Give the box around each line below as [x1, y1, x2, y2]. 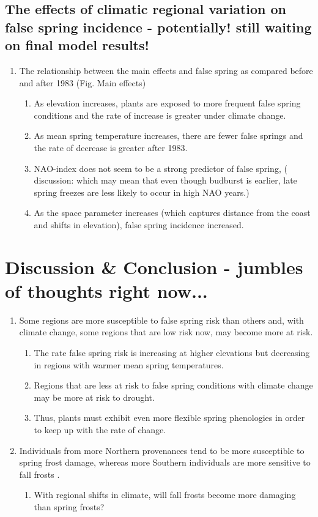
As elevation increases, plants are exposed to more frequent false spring [34, 97, 301, 110]
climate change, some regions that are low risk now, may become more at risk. [19, 325, 313, 338]
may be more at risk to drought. [34, 390, 155, 403]
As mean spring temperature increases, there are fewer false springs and [34, 129, 303, 142]
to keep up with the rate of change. [34, 423, 166, 436]
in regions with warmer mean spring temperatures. [34, 358, 224, 371]
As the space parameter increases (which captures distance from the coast [34, 206, 311, 219]
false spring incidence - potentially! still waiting [5, 17, 312, 36]
